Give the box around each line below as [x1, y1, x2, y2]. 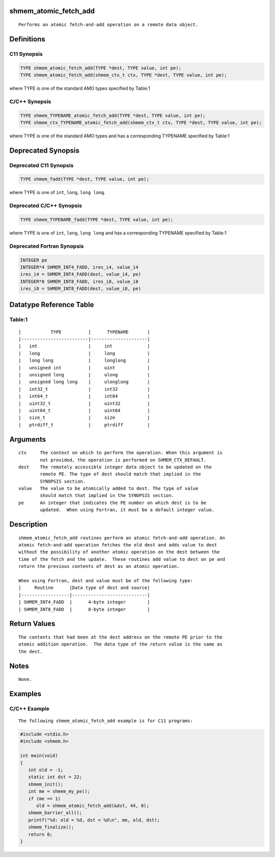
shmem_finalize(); [28, 824, 74, 830]
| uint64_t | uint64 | [18, 408, 150, 413]
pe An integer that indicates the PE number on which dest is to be [18, 499, 207, 506]
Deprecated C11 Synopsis [9, 161, 74, 169]
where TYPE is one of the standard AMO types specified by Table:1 [9, 85, 150, 91]
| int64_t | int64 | [18, 393, 150, 399]
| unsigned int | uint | [18, 365, 150, 370]
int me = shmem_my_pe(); [28, 789, 90, 794]
